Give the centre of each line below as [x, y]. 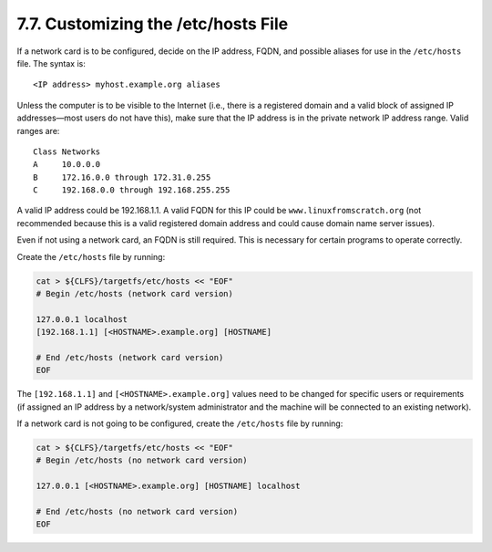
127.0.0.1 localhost [82, 319]
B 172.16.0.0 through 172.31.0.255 [122, 177]
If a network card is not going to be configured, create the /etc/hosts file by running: [180, 423]
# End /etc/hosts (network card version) [130, 357]
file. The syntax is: [51, 63]
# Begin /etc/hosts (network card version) [135, 293]
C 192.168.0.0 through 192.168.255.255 [132, 190]
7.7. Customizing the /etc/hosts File [153, 24]
